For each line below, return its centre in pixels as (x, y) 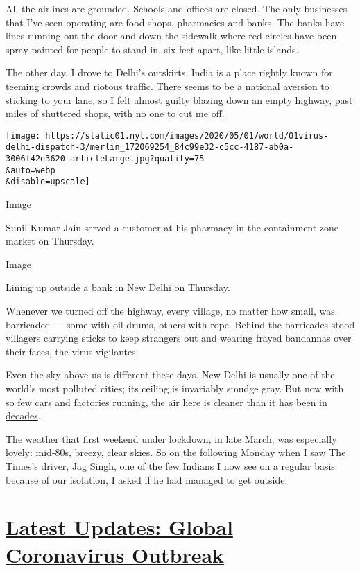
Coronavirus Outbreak (115, 554)
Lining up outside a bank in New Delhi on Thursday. (118, 287)
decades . (23, 415)
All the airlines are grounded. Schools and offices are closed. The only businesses (177, 8)
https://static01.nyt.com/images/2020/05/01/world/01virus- (187, 135)
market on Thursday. (50, 241)
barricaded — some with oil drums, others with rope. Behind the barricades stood (180, 324)
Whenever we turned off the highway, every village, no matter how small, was (170, 310)
